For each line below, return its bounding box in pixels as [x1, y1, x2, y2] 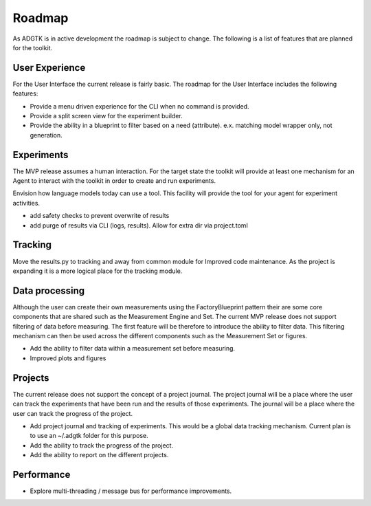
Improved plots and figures [30, 354, 106, 362]
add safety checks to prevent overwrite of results [30, 212, 170, 220]
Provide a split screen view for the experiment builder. [30, 112, 183, 120]
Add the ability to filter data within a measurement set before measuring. [30, 344, 236, 353]
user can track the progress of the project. [12, 409, 133, 417]
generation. [30, 131, 63, 139]
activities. [12, 199, 41, 207]
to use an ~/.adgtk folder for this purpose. [30, 432, 148, 440]
